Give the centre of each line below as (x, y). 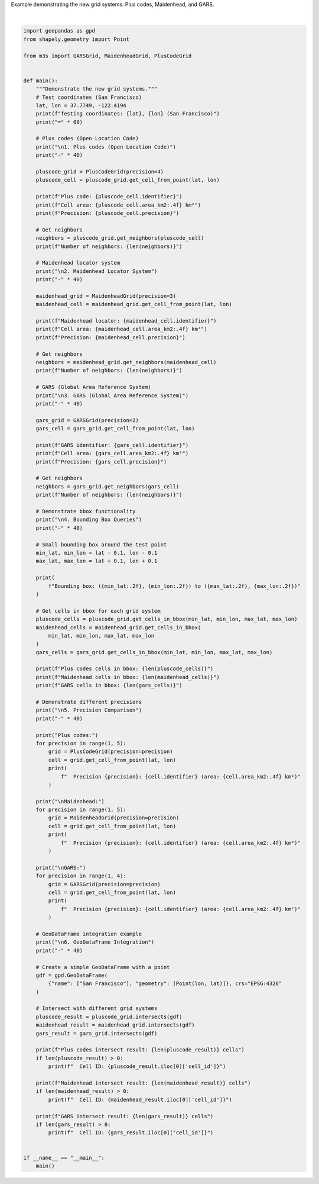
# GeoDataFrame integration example (89, 934)
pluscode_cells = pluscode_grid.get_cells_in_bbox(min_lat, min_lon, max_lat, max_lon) (167, 619)
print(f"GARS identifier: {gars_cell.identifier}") (112, 445)
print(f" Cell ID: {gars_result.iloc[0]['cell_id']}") (131, 1133)
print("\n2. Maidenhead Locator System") (97, 271)
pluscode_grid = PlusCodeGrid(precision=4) (100, 172)
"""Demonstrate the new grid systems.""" (97, 89)
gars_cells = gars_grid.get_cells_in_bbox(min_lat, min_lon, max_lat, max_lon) (154, 652)
